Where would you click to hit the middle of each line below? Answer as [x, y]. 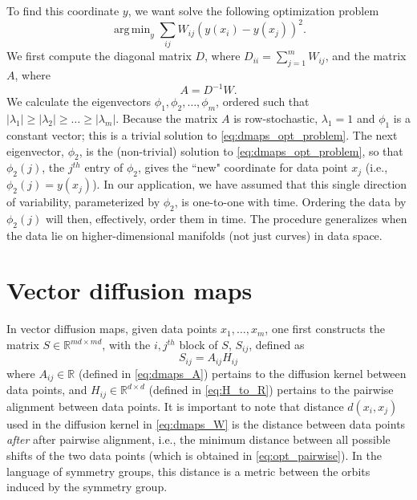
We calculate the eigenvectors [79, 102]
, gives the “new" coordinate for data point [243, 167]
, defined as [277, 344]
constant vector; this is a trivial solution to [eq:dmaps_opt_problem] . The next [202, 134]
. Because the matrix [167, 118]
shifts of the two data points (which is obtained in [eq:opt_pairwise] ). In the [194, 455]
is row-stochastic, [276, 118]
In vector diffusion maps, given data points [112, 329]
